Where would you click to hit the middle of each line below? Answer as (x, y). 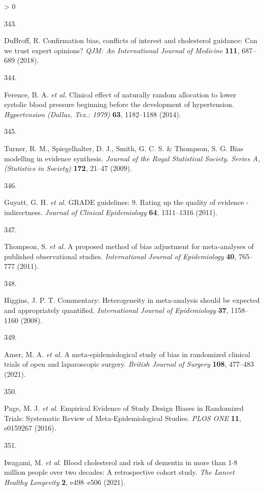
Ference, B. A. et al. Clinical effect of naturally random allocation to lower (120, 94)
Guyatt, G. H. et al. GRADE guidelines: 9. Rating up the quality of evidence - (126, 202)
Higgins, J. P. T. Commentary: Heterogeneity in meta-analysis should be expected (132, 300)
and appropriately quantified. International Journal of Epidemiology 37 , (116, 310)
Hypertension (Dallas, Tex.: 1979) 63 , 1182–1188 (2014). (93, 114)
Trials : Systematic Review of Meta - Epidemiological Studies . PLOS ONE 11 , (123, 418)
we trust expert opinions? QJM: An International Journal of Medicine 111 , (122, 50)
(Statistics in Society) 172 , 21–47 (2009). (68, 168)
